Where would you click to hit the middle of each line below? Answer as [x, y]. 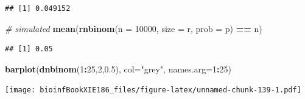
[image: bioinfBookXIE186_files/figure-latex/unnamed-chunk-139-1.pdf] [153, 90]
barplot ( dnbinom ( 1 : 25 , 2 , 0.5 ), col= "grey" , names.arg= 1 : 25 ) [118, 69]
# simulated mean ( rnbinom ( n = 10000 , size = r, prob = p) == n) [134, 28]
